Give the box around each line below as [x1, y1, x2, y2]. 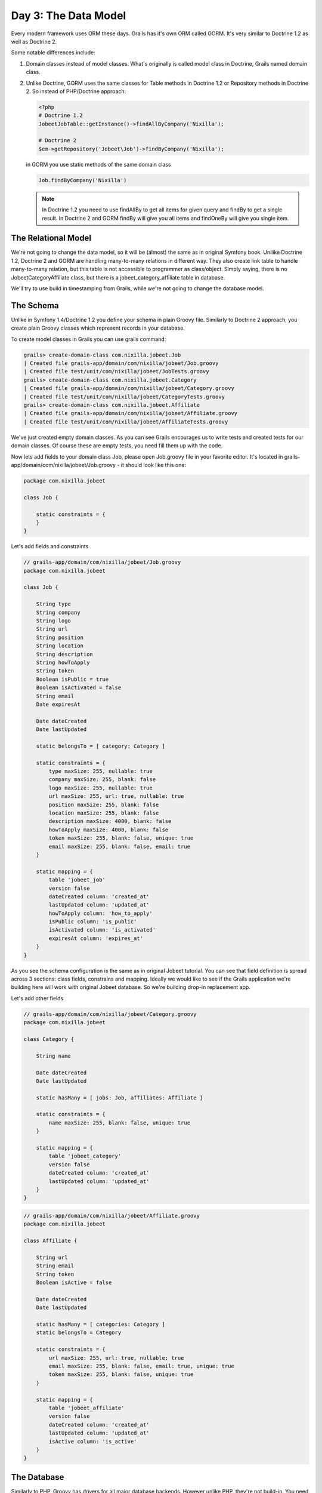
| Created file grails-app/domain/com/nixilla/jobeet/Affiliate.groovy [23, 410, 238, 417]
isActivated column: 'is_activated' [48, 926, 156, 933]
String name [36, 1052, 72, 1059]
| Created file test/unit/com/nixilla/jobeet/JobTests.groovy [23, 368, 209, 375]
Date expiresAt [36, 701, 80, 708]
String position [36, 634, 83, 641]
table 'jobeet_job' [48, 877, 106, 883]
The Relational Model [11, 233, 92, 243]
